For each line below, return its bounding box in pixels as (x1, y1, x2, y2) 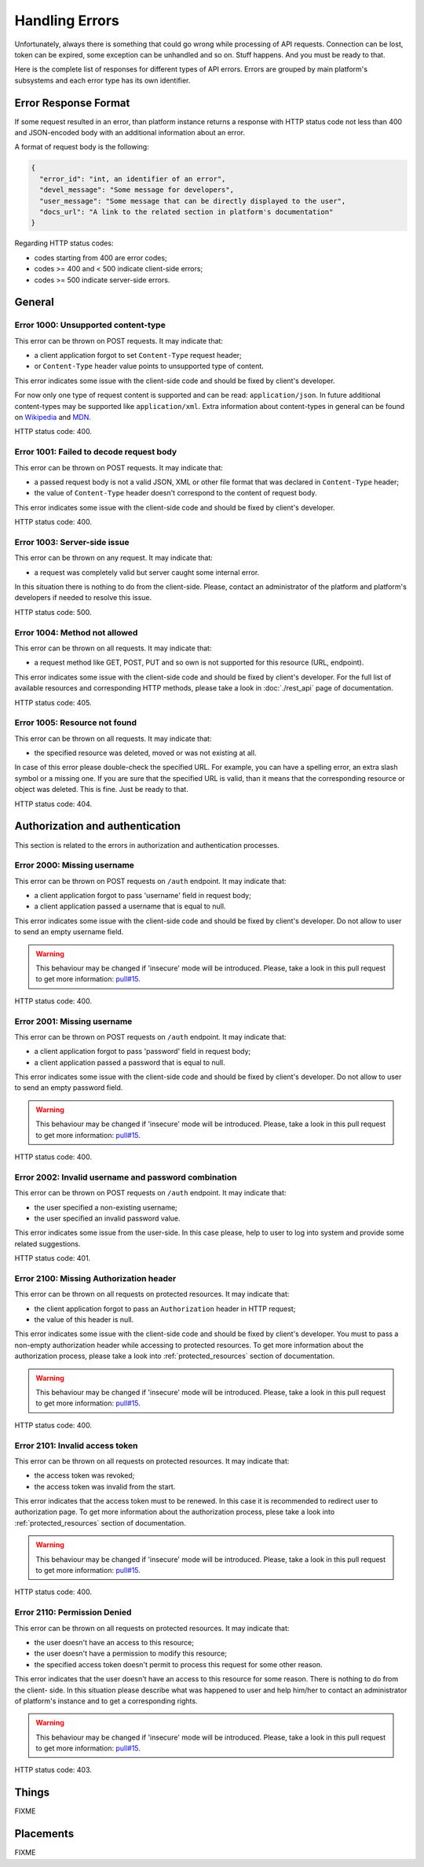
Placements (14, 1827, 75, 1840)
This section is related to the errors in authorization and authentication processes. (14, 840, 280, 849)
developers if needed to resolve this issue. (14, 593, 152, 602)
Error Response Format (14, 96, 130, 109)
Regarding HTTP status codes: (14, 238, 114, 248)
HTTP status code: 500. (14, 607, 92, 617)
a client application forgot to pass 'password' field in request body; (34, 1047, 251, 1056)
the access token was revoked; (34, 1471, 135, 1480)
